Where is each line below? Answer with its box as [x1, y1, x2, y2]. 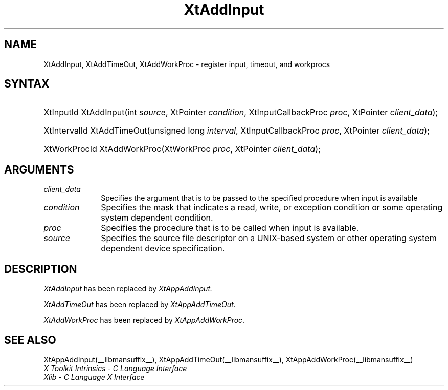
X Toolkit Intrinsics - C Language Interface [43, 363, 187, 373]
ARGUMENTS [4, 163, 74, 176]
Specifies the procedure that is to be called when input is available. [101, 223, 359, 233]
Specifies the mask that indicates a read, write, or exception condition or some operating [101, 202, 443, 213]
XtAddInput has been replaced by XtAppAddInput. [43, 284, 213, 293]
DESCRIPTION [4, 262, 77, 275]
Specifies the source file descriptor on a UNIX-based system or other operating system [101, 233, 437, 244]
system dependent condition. [101, 212, 213, 223]
